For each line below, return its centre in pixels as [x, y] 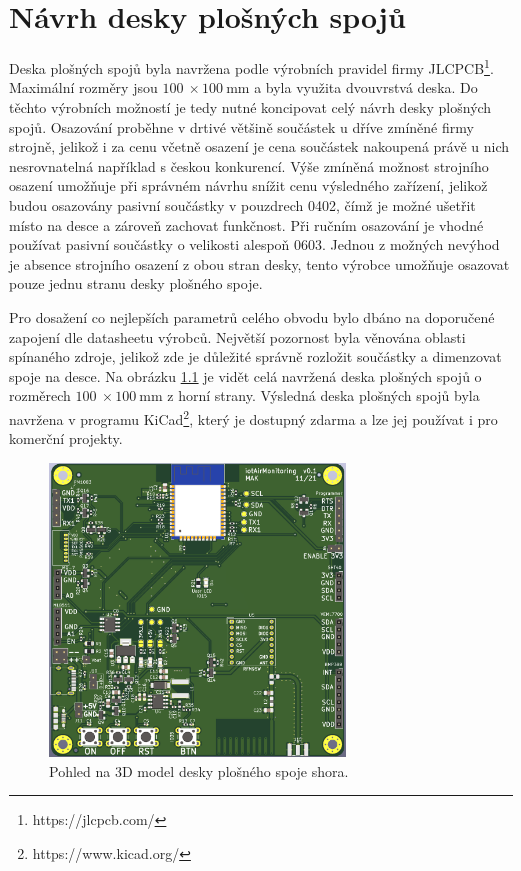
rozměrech [40, 395]
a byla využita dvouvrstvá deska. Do [366, 87]
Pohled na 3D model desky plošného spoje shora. [199, 770]
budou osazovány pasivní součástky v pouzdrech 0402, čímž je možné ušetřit [242, 204]
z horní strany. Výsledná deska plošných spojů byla [323, 395]
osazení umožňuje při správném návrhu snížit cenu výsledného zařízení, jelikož [248, 185]
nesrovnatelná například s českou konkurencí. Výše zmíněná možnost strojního [249, 165]
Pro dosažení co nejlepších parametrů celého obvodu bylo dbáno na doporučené [252, 316]
